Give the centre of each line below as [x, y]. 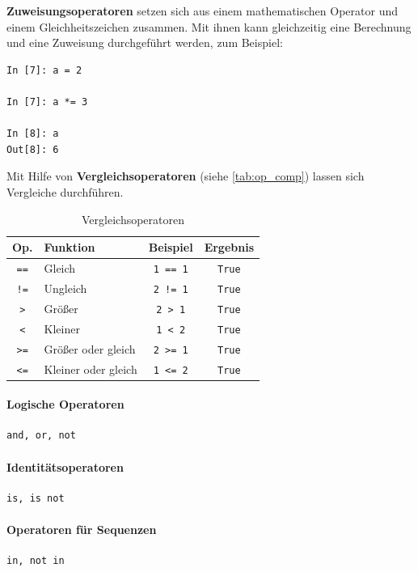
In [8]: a [33, 134]
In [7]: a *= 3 [47, 102]
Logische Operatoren [65, 404]
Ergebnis [229, 247]
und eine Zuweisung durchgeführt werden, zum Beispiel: [145, 42]
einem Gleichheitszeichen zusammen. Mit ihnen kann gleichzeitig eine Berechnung [209, 26]
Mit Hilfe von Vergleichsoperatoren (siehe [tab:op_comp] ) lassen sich [186, 176]
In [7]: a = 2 [44, 70]
